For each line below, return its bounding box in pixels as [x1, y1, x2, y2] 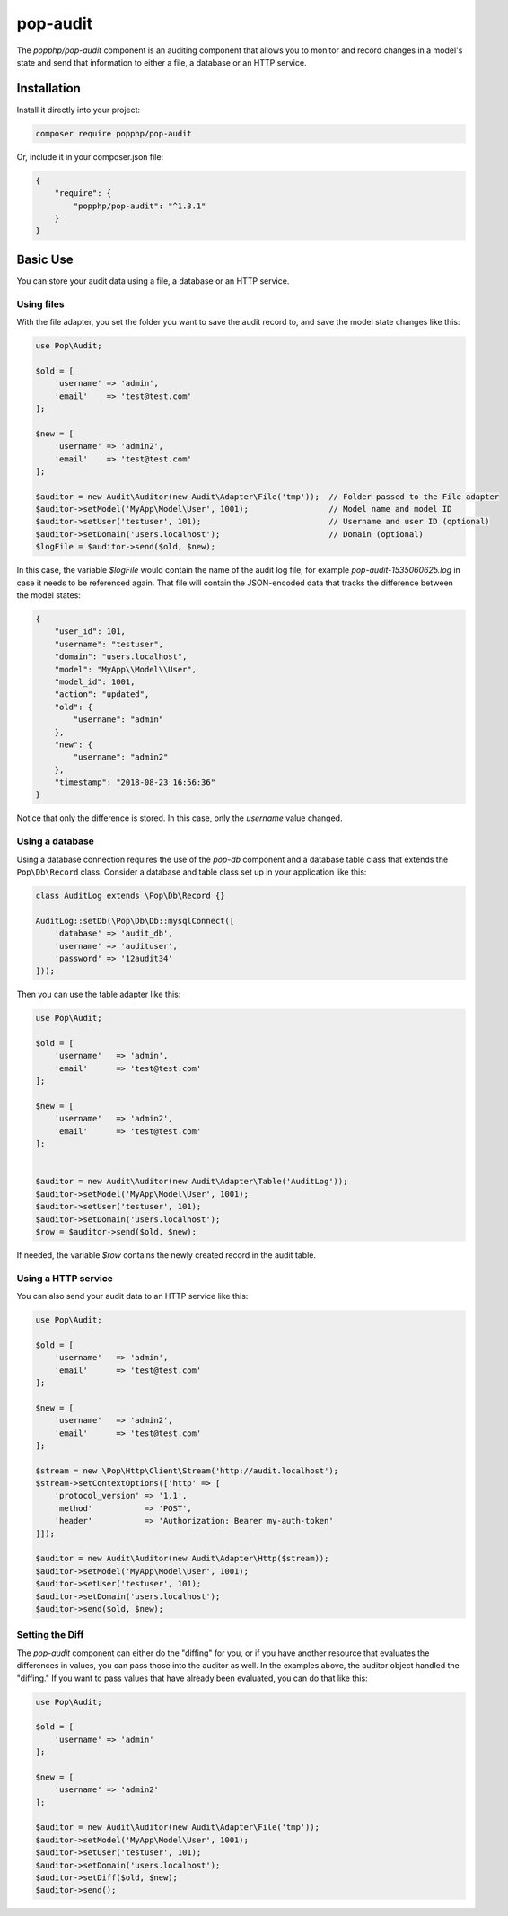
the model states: [16, 590, 81, 601]
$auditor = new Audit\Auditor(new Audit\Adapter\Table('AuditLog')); [35, 1176, 348, 1187]
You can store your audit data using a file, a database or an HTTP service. [16, 275, 290, 286]
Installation [16, 81, 81, 96]
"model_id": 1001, [54, 676, 136, 687]
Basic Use [16, 251, 74, 267]
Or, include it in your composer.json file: [16, 151, 164, 162]
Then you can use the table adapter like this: [16, 989, 181, 1000]
